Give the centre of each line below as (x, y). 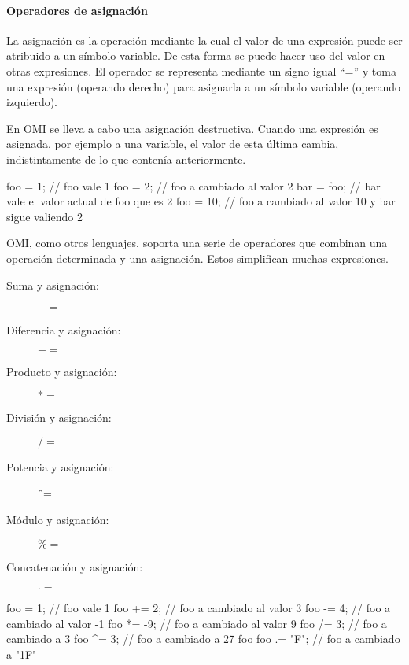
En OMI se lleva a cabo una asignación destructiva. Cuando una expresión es (192, 128)
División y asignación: (59, 417)
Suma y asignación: (53, 284)
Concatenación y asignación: (75, 566)
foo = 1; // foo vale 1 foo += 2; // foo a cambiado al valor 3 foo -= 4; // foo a (199, 608)
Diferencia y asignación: (64, 330)
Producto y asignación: (62, 371)
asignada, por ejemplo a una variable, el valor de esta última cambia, (173, 144)
